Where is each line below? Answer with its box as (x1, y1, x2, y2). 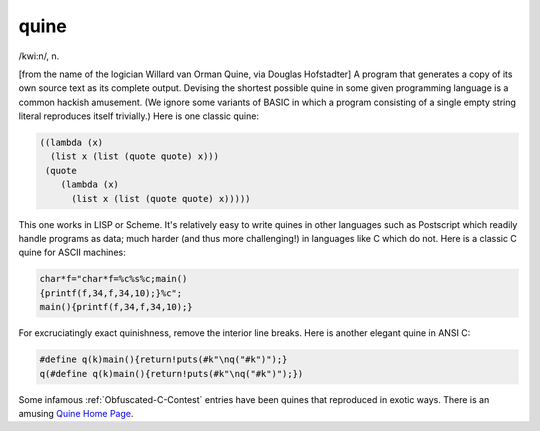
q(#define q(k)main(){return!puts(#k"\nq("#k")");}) (39, 368, 304, 379)
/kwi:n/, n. (18, 50, 60, 62)
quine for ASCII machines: (18, 246, 126, 259)
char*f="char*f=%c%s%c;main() (39, 273, 188, 285)
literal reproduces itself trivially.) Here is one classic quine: (18, 110, 260, 122)
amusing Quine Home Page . (18, 407, 134, 419)
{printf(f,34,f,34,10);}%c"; (39, 287, 183, 299)
